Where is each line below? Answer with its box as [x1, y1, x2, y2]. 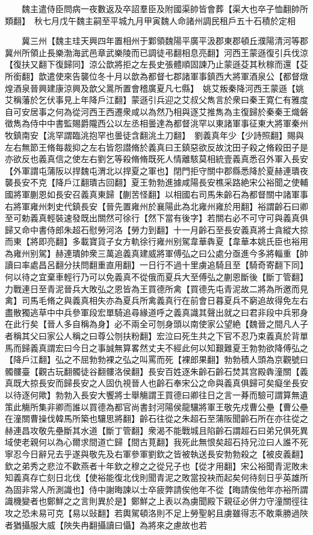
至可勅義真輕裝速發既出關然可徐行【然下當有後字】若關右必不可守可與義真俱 [5, 211, 308, 224]
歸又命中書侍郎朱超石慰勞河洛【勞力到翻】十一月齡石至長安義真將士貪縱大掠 [5, 223, 308, 236]
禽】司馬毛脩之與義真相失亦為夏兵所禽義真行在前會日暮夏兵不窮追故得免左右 [5, 294, 308, 307]
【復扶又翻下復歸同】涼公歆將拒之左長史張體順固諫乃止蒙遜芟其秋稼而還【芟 [5, 58, 308, 70]
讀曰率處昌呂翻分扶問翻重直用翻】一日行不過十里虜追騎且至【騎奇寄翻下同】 [5, 258, 308, 271]
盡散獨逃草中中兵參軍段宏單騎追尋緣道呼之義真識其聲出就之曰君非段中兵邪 [5, 305, 300, 318]
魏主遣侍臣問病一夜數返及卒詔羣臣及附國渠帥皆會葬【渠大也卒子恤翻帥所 [21, 2, 308, 14]
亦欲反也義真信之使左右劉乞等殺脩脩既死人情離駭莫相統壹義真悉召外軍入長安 [5, 152, 308, 165]
